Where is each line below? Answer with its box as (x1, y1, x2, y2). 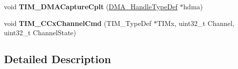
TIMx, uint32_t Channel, (157, 18, 235, 28)
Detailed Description (4, 51, 111, 67)
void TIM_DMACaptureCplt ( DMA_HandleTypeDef (4, 1, 178, 11)
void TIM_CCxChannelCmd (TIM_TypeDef (4, 18, 152, 28)
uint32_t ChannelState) (4, 27, 77, 38)
